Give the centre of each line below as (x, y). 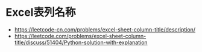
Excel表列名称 (41, 12)
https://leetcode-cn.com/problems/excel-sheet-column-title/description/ (105, 29)
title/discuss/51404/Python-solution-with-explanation (81, 42)
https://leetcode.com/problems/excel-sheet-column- (80, 36)
